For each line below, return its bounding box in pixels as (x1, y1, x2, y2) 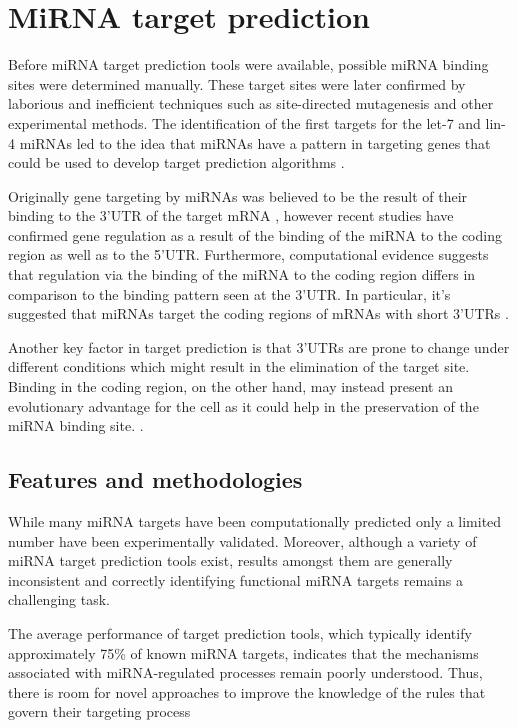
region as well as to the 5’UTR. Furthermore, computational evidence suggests (8, 244, 489, 265)
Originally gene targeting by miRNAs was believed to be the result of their (8, 185, 468, 206)
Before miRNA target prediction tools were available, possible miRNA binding (8, 54, 489, 75)
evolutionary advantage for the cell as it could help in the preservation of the (8, 395, 479, 416)
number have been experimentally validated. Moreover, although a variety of (8, 530, 477, 551)
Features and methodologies (8, 464, 303, 495)
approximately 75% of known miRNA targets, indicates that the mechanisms (8, 642, 479, 663)
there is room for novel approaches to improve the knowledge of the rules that (8, 681, 486, 702)
